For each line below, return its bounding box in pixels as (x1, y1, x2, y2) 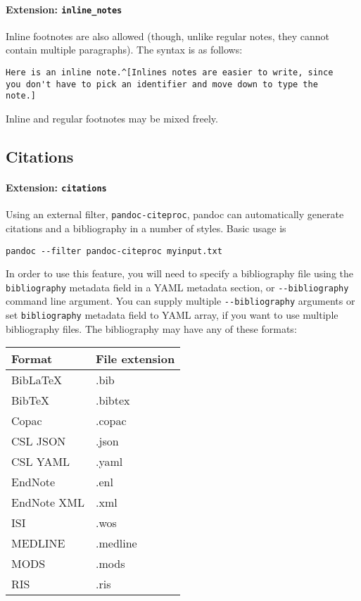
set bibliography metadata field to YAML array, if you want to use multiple (6, 308, 338, 322)
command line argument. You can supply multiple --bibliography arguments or (6, 293, 355, 308)
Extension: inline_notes (6, 1, 122, 16)
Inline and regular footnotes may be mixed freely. (6, 111, 218, 126)
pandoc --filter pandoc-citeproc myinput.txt (6, 246, 222, 256)
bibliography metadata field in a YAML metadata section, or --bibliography (6, 279, 349, 294)
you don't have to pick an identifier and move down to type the (6, 79, 318, 89)
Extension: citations (6, 179, 107, 194)
